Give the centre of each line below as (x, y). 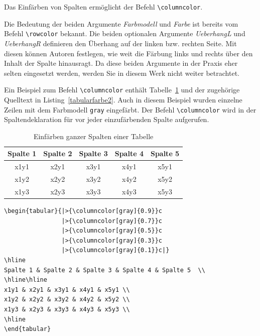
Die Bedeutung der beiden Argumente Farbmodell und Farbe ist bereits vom (121, 23)
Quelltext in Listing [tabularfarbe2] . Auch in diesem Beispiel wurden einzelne (123, 99)
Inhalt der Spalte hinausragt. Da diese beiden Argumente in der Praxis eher (121, 63)
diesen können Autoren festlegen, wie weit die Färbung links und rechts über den (128, 53)
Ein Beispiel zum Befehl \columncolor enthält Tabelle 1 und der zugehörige (122, 90)
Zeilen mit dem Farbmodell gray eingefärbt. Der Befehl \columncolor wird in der (130, 109)
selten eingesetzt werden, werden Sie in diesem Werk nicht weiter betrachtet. (122, 73)
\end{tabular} (28, 329)
